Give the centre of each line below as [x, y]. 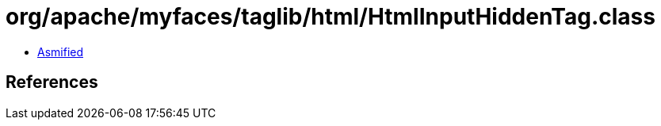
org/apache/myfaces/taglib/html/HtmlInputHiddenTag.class [330, 17]
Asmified [61, 52]
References [52, 82]
